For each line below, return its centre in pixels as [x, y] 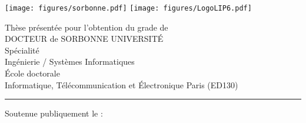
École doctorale [32, 73]
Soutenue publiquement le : [54, 113]
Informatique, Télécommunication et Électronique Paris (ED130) [122, 84]
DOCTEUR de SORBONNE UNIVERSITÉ [84, 39]
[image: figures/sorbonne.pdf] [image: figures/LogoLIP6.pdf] [128, 8]
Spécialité [22, 50]
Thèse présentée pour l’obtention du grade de [87, 27]
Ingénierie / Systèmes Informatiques [70, 61]
